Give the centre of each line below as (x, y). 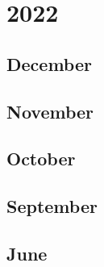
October (41, 159)
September (52, 206)
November (50, 111)
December (49, 63)
